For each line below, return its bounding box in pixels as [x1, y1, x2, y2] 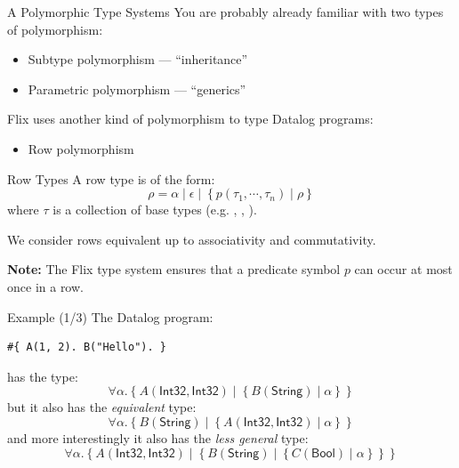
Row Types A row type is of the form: [7, 169, 215, 188]
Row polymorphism [28, 139, 134, 157]
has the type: [7, 367, 78, 385]
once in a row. [7, 277, 84, 295]
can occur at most [354, 260, 453, 278]
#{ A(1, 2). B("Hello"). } [7, 341, 166, 354]
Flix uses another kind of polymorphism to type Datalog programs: [7, 109, 374, 128]
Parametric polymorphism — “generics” [28, 79, 246, 98]
